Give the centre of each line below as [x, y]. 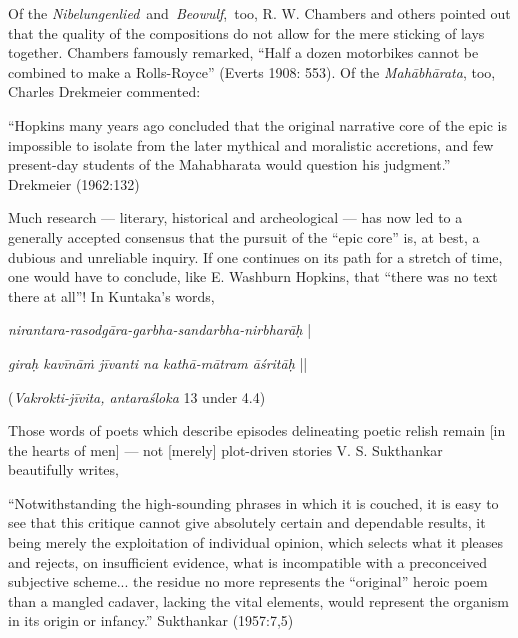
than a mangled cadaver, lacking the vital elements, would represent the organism [258, 600]
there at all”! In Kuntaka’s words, [111, 295]
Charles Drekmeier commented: [104, 91]
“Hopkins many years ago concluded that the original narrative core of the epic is [257, 124]
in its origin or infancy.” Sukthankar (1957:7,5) [151, 620]
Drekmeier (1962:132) [74, 183]
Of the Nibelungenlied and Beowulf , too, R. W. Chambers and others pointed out [259, 13]
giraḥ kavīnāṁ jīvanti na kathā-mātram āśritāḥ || [158, 362]
